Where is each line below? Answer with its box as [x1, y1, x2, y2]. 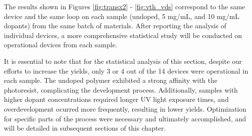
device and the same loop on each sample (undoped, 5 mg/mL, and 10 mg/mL [4, 11, 239, 21]
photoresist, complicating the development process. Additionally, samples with [4, 84, 238, 95]
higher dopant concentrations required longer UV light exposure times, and [4, 94, 229, 104]
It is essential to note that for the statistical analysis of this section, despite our [4, 56, 242, 66]
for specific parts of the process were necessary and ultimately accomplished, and [4, 113, 246, 123]
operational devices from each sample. [4, 39, 117, 50]
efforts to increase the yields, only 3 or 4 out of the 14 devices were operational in [4, 65, 249, 76]
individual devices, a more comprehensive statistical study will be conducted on [4, 30, 242, 40]
